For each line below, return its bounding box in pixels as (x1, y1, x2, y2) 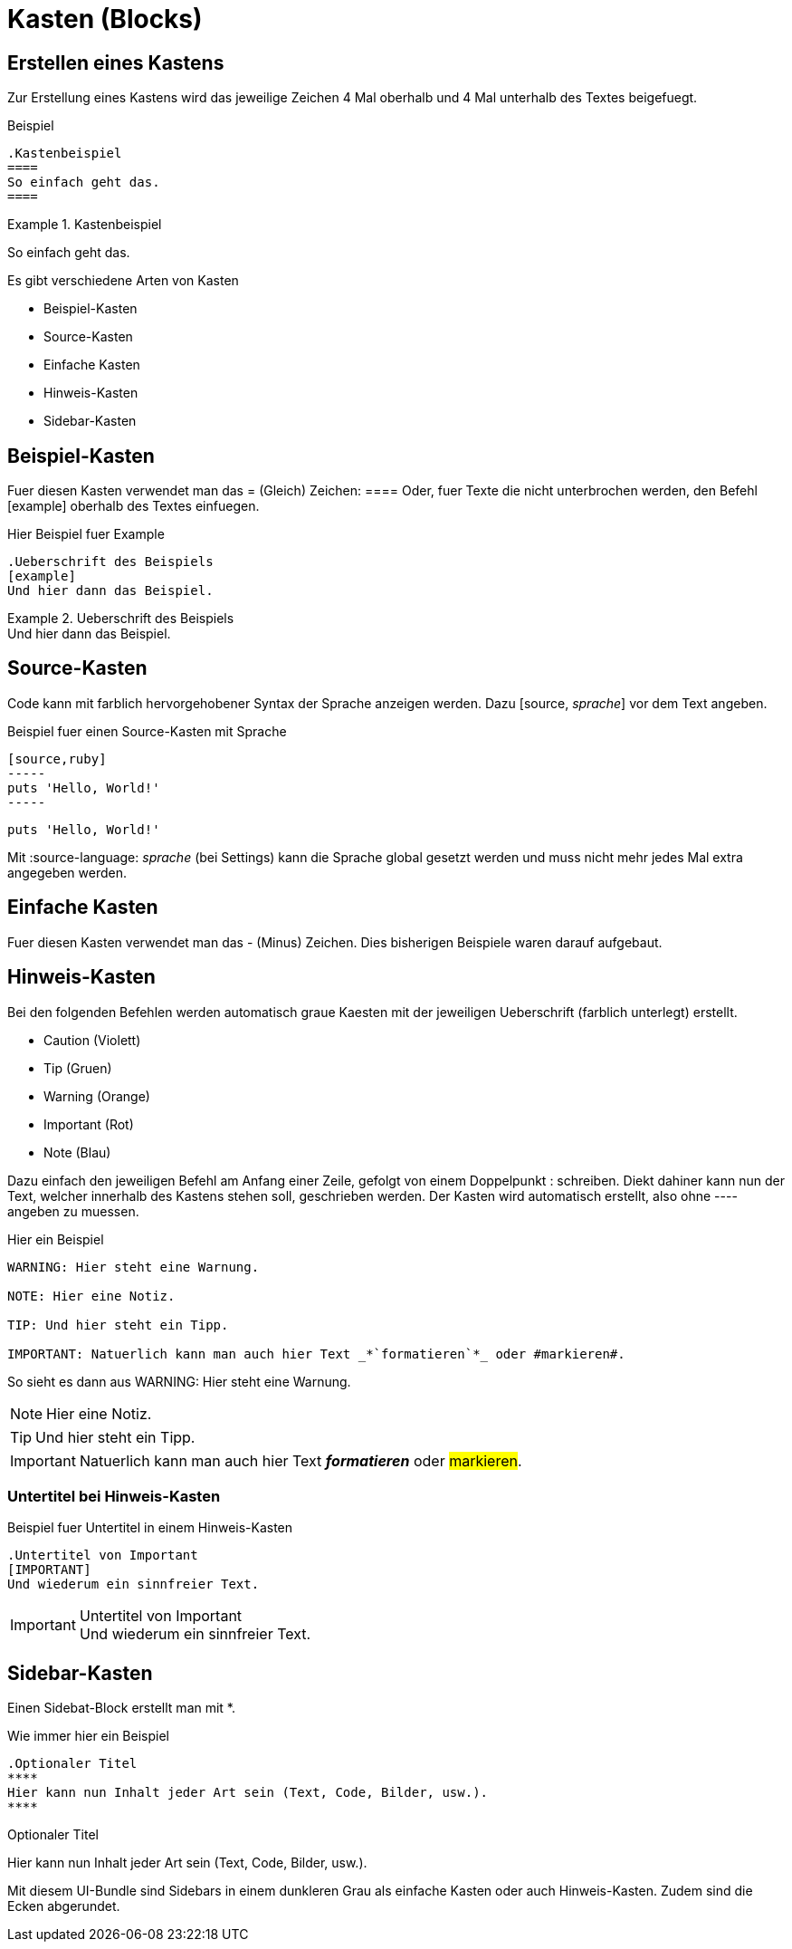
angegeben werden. (7, 864, 128, 880)
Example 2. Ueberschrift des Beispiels (7, 610, 234, 627)
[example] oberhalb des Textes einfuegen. (7, 498, 260, 514)
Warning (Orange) (43, 1088, 150, 1104)
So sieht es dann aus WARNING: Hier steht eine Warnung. (7, 1373, 351, 1389)
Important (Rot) (43, 1116, 134, 1132)
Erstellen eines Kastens (7, 51, 224, 74)
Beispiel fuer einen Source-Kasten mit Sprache (7, 723, 287, 739)
